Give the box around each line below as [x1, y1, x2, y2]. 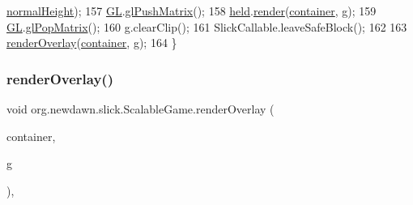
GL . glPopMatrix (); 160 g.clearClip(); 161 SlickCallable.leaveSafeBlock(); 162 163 [6, 18, 407, 35]
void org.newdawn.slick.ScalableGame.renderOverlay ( [6, 100, 275, 117]
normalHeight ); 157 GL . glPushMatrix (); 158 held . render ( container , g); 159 [6, 2, 377, 19]
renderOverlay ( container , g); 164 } [6, 34, 177, 51]
